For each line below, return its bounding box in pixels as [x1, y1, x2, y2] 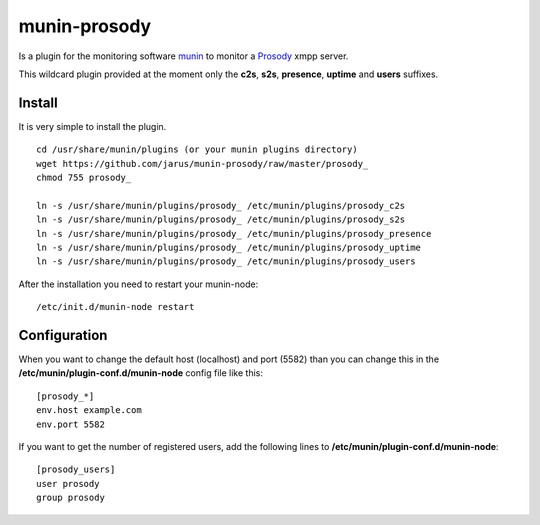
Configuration [18, 326, 108, 344]
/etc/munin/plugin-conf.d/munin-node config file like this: [18, 367, 264, 379]
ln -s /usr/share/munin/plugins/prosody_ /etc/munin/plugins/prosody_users [36, 256, 416, 267]
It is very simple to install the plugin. [18, 120, 167, 132]
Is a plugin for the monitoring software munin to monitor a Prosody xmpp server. [18, 50, 349, 62]
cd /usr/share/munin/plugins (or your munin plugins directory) [36, 144, 359, 155]
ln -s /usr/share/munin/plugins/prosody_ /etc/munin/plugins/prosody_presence [36, 228, 432, 239]
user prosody [36, 478, 100, 489]
